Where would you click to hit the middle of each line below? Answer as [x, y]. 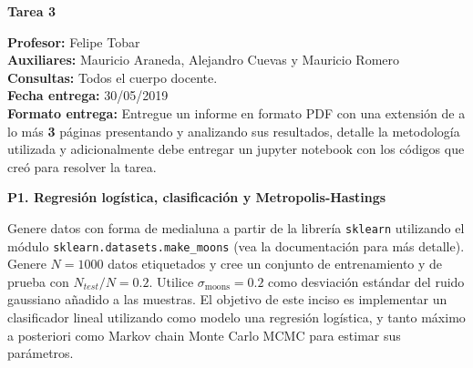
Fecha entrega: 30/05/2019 [88, 95]
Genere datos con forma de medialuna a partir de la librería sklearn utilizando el [236, 227]
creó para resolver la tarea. [82, 166]
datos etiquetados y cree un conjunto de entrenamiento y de [275, 264]
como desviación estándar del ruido [366, 281]
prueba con [38, 281]
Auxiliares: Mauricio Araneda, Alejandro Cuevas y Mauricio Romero [203, 60]
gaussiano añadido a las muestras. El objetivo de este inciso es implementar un [227, 299]
